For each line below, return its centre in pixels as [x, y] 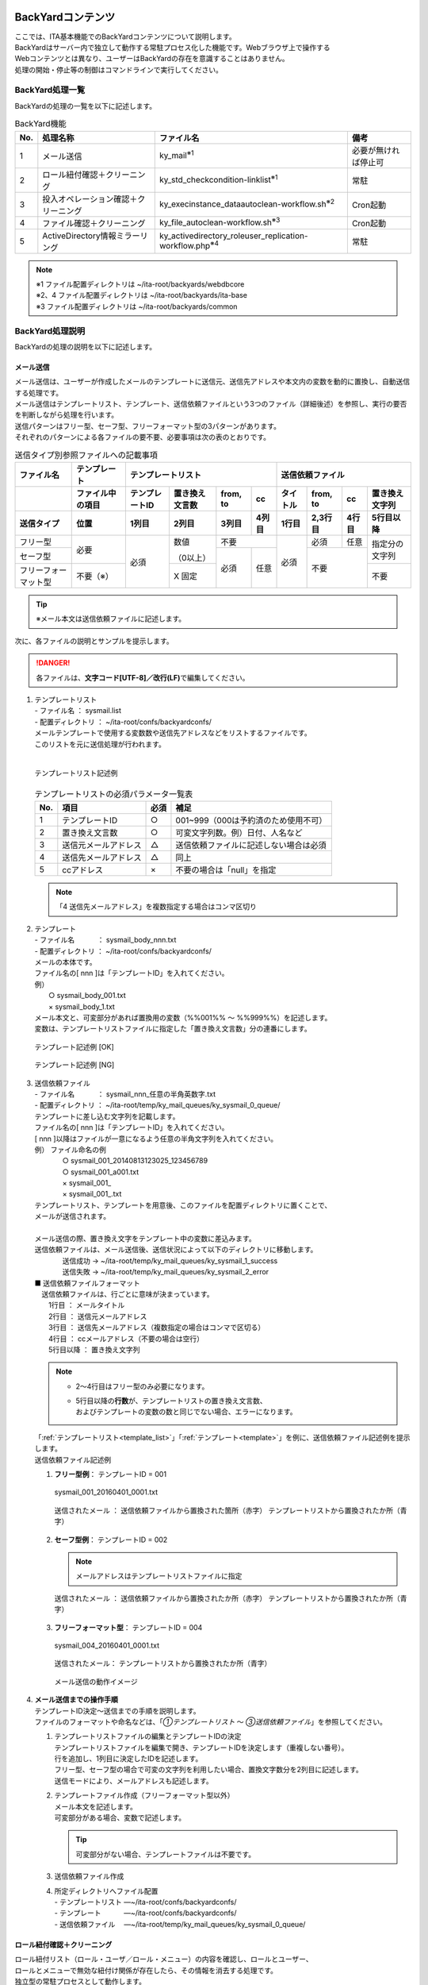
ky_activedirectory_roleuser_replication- [234, 236]
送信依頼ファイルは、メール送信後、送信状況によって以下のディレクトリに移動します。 [176, 1250]
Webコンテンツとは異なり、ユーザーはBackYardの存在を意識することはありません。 [152, 59]
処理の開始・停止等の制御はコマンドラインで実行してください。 [119, 69]
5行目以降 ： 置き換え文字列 [94, 1349]
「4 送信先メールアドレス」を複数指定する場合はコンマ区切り [156, 907]
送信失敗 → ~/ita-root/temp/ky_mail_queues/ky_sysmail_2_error [166, 1272]
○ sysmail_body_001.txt [87, 996]
